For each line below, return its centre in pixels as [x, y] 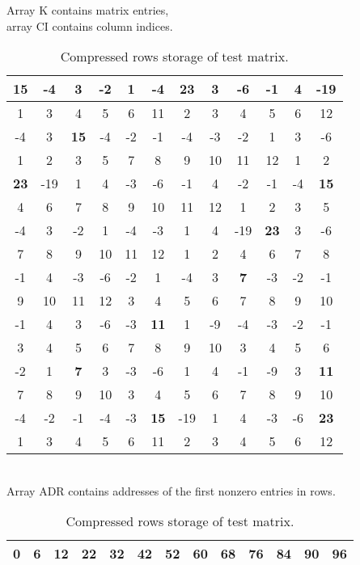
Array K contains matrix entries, [88, 10]
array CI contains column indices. [90, 25]
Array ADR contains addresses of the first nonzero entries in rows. [171, 490]
